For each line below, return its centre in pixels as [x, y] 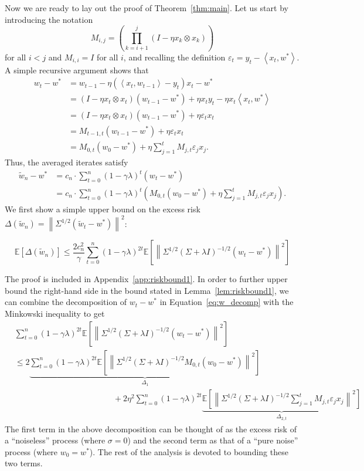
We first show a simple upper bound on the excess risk [103, 209]
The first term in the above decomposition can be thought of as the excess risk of [151, 428]
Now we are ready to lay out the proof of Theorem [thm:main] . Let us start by [147, 8]
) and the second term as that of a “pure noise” [213, 440]
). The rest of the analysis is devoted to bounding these [189, 451]
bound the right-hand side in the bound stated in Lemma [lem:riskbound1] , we [147, 290]
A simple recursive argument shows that [77, 70]
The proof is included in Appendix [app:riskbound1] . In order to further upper [146, 279]
